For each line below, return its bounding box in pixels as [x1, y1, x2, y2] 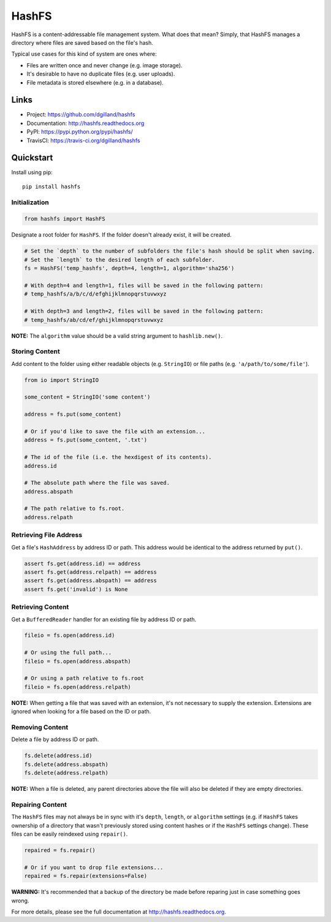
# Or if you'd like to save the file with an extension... [24, 428, 205, 435]
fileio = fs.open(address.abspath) [24, 658, 131, 665]
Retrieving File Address [11, 531, 83, 539]
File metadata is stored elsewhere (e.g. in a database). [26, 78, 164, 86]
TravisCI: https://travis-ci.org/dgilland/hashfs [26, 137, 140, 144]
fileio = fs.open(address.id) [24, 632, 115, 639]
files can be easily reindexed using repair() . [11, 831, 128, 838]
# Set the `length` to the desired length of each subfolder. [24, 256, 215, 263]
